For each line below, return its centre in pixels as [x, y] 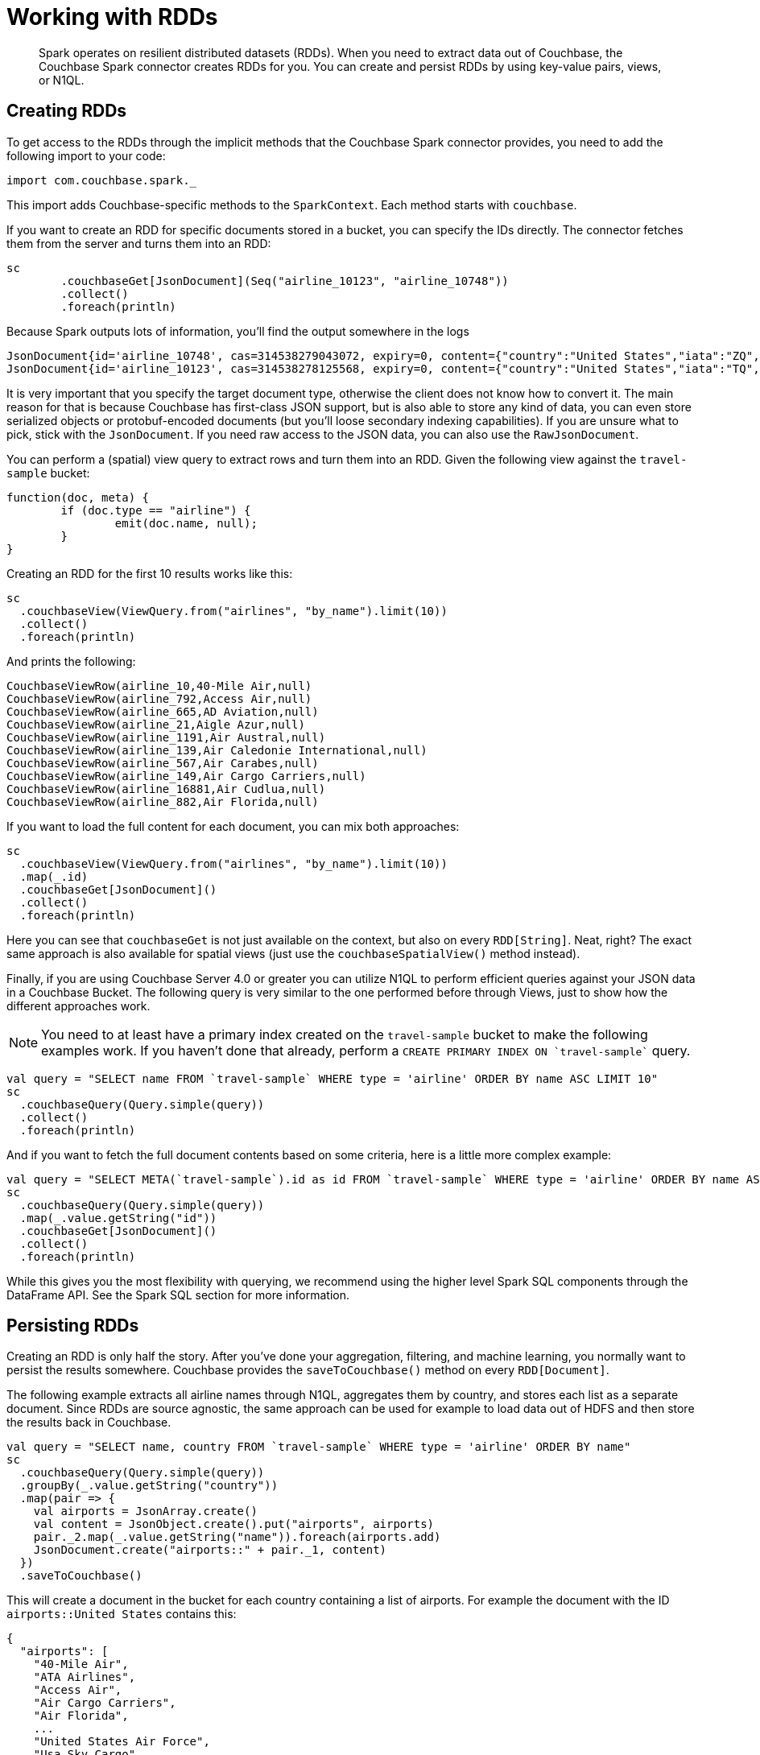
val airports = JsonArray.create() [145, 1511]
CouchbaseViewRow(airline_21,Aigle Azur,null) [156, 724]
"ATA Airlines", [85, 1677]
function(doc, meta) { [78, 497]
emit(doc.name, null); [186, 523]
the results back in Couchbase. [89, 1423]
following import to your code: [86, 155]
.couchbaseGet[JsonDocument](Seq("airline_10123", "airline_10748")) [285, 281]
